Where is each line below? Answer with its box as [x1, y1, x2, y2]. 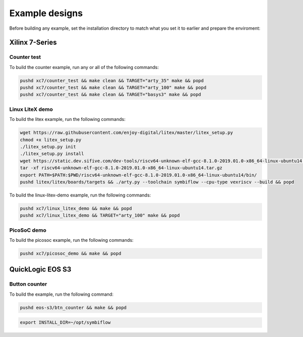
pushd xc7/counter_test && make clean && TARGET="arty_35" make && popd [20, 78, 204, 83]
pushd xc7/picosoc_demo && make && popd [20, 251, 121, 256]
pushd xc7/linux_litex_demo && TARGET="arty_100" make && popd [20, 213, 180, 219]
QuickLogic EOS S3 [9, 265, 72, 274]
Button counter [9, 281, 47, 288]
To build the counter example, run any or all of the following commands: [9, 64, 159, 70]
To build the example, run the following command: [9, 291, 114, 297]
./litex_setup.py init [20, 144, 76, 150]
